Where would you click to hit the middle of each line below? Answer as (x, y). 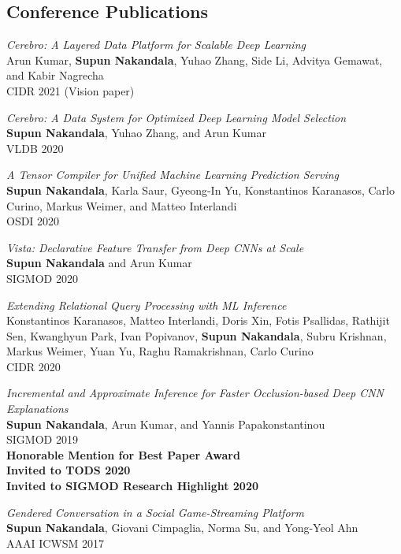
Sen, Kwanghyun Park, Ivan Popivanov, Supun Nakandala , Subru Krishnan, (197, 335)
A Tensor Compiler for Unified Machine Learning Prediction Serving (173, 175)
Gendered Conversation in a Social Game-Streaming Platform (155, 512)
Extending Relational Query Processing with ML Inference (147, 305)
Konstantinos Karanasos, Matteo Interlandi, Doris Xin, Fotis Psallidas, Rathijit (198, 320)
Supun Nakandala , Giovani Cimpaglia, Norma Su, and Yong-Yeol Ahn (182, 528)
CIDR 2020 (33, 366)
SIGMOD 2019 (42, 439)
